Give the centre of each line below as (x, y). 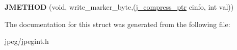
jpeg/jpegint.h (27, 41)
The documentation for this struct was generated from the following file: (117, 24)
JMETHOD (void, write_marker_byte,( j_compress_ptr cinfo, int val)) (119, 7)
